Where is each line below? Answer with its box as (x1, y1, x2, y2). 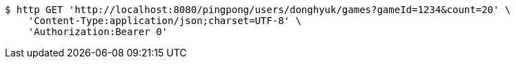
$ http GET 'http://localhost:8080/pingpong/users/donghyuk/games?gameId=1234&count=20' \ (5, 4, 511, 15)
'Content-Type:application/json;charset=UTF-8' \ (28, 15, 301, 26)
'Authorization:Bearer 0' (28, 26, 168, 37)
